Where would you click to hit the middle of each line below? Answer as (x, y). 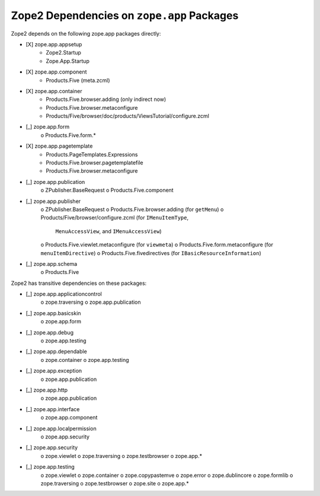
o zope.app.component (69, 418)
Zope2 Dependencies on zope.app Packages (125, 15)
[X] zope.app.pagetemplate (59, 146)
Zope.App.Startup (68, 61)
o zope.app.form (61, 322)
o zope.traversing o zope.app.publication (91, 302)
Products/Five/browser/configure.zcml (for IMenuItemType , (115, 218)
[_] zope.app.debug (50, 332)
